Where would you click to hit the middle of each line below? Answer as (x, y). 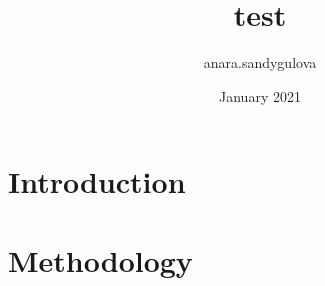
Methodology (100, 259)
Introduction (97, 181)
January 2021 (260, 95)
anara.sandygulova (260, 62)
